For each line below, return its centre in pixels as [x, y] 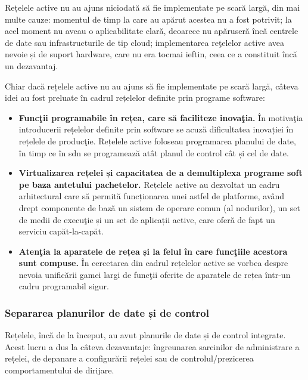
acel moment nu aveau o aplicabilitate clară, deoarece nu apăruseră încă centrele [152, 31]
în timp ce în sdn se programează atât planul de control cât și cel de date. [154, 152]
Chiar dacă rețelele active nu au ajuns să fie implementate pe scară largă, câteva [152, 86]
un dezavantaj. [32, 65]
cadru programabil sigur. [64, 286]
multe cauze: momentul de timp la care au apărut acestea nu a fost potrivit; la [148, 19]
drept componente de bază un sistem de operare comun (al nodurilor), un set [159, 207]
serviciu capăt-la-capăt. [61, 231]
